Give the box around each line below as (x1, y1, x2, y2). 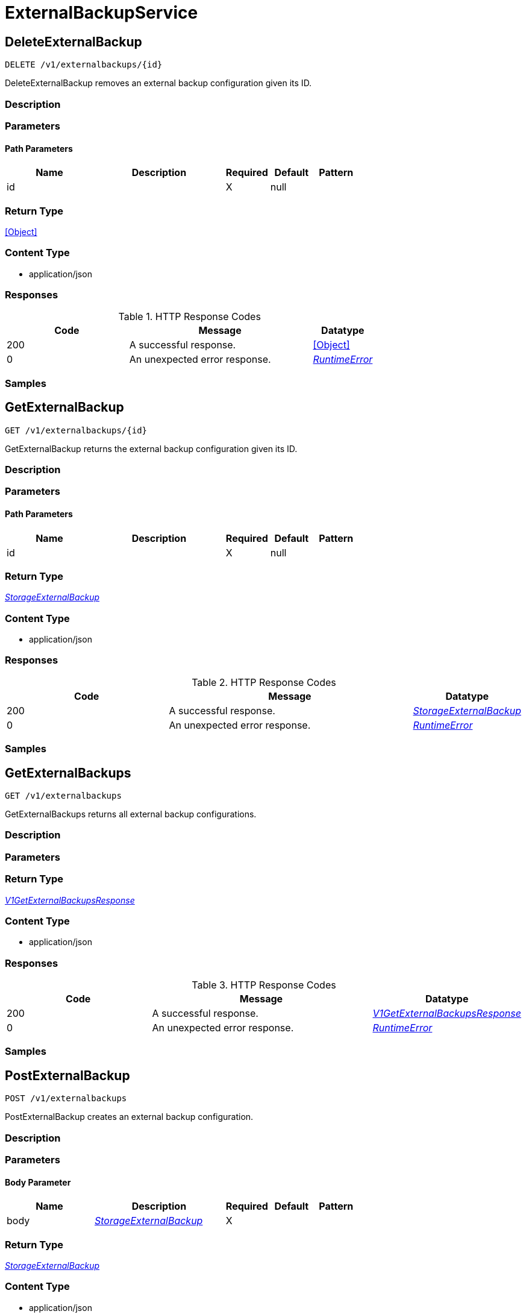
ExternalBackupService (5, 2, 198, 23)
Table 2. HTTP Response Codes (192, 676, 336, 688)
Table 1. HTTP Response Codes (118, 310, 261, 323)
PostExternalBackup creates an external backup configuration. (5, 1111, 254, 1122)
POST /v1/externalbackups (5, 1093, 127, 1104)
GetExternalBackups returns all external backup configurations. (5, 809, 257, 820)
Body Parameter (5, 1177, 71, 1187)
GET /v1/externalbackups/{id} (5, 425, 148, 435)
